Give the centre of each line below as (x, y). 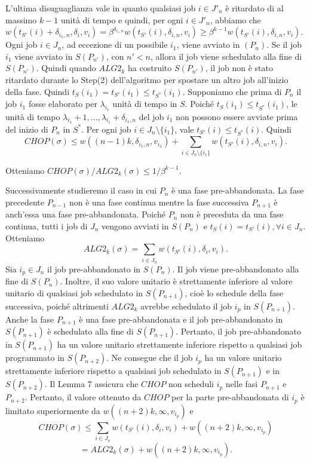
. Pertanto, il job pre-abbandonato (239, 331)
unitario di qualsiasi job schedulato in (74, 293)
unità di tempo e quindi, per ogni (122, 19)
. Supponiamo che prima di (232, 91)
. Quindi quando (66, 68)
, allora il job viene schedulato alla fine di (226, 56)
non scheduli (191, 384)
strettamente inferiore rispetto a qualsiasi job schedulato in (113, 371)
